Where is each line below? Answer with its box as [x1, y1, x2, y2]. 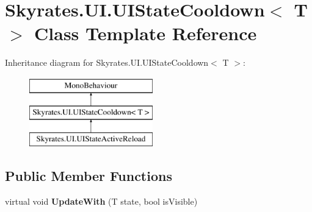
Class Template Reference [34, 21, 257, 46]
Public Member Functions [5, 166, 172, 185]
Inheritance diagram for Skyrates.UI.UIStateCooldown [5, 56, 209, 69]
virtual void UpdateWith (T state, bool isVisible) [5, 195, 198, 208]
